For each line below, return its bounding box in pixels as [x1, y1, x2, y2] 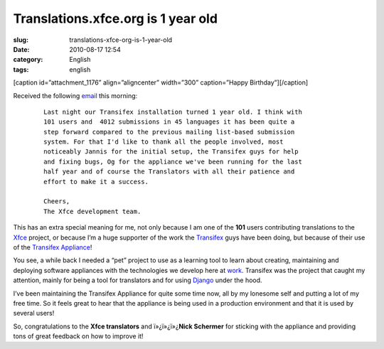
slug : [13, 36, 28, 44]
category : [13, 55, 43, 64]
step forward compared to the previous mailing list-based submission [43, 128, 295, 136]
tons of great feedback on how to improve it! [13, 332, 144, 340]
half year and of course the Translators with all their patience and [43, 168, 295, 176]
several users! [13, 309, 55, 318]
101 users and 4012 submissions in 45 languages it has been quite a [43, 118, 295, 126]
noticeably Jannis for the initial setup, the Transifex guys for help [43, 148, 299, 156]
